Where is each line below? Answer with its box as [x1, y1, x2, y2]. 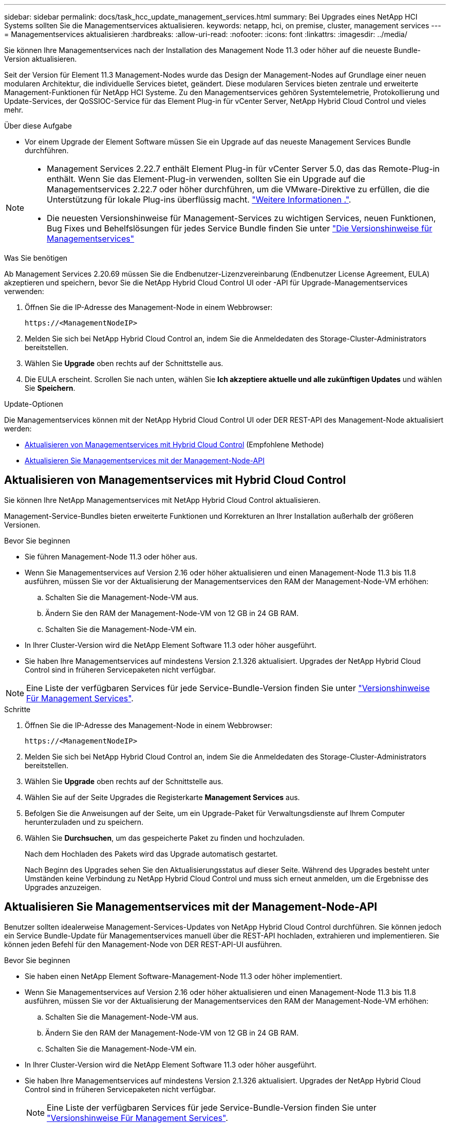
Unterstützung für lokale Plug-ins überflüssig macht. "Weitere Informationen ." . [47, 194, 351, 205]
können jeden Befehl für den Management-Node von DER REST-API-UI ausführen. [4, 939, 282, 949]
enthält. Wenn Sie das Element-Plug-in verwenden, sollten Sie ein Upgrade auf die [47, 174, 365, 184]
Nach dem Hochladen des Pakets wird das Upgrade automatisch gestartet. [25, 849, 278, 858]
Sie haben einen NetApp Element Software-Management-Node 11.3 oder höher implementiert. [25, 971, 343, 981]
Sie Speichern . [25, 384, 76, 392]
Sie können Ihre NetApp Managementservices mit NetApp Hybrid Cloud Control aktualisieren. [4, 495, 321, 504]
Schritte [4, 704, 31, 714]
